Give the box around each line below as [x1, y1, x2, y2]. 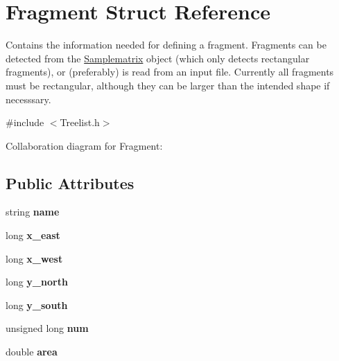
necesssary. [6, 91, 51, 106]
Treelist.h [60, 115, 100, 130]
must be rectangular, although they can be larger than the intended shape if [6, 78, 330, 92]
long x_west [6, 251, 63, 265]
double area [6, 344, 58, 359]
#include [6, 115, 44, 130]
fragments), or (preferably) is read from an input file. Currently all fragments [6, 64, 334, 79]
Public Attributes [6, 172, 134, 193]
